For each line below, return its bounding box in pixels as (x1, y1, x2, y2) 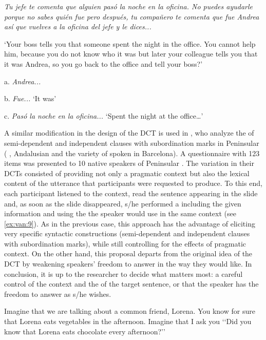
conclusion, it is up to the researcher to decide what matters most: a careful (4, 268, 243, 279)
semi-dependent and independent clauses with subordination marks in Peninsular (4, 137, 259, 148)
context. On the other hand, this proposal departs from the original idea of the (4, 248, 253, 259)
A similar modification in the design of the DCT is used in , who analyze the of (4, 127, 254, 138)
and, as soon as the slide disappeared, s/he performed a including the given (4, 198, 241, 209)
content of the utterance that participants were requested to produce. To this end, (4, 178, 262, 188)
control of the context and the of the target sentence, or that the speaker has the (4, 278, 259, 289)
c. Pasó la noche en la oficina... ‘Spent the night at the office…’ (4, 110, 203, 121)
